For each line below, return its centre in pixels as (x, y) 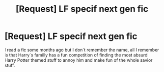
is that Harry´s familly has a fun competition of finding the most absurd (76, 55)
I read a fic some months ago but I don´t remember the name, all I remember (82, 50)
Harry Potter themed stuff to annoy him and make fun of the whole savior (79, 60)
